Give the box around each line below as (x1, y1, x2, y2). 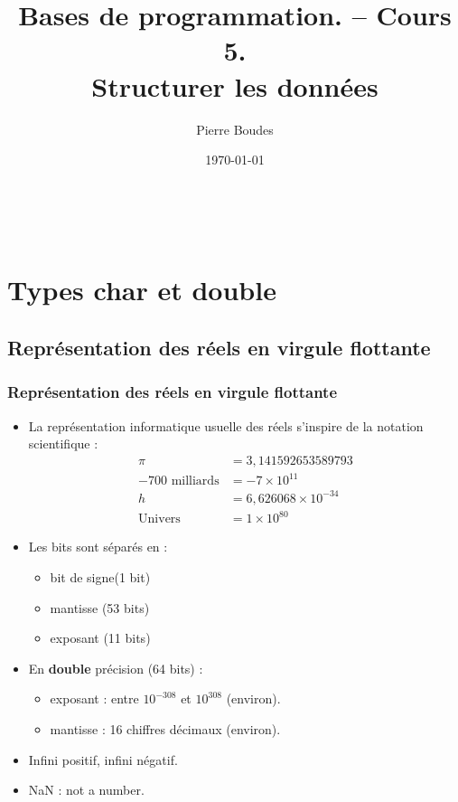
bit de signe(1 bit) (50, 568, 151, 587)
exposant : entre (50, 689, 139, 708)
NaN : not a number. (28, 780, 145, 799)
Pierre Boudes (196, 119, 274, 138)
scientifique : (28, 434, 98, 453)
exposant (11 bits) (50, 628, 151, 647)
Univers (138, 513, 181, 526)
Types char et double (7, 271, 276, 308)
